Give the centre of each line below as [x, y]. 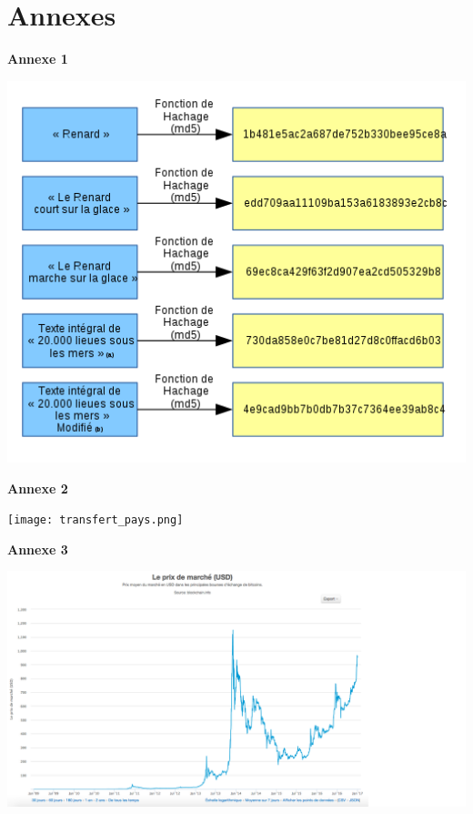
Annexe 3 [38, 549]
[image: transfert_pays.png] [96, 520]
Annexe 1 [38, 59]
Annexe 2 [38, 488]
